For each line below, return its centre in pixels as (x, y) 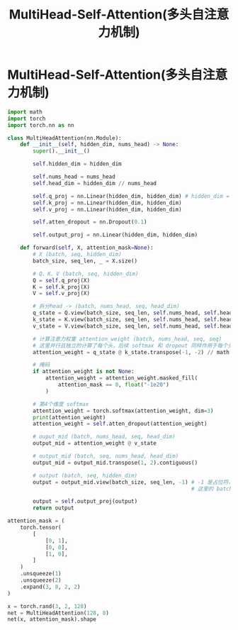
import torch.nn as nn (41, 125)
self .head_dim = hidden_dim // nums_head (95, 183)
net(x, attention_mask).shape (52, 619)
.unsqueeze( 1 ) (41, 574)
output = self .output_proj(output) (85, 502)
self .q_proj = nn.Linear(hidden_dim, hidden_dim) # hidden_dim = (131, 196)
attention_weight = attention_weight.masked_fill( (121, 378)
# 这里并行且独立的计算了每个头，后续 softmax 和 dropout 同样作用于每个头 (133, 346)
